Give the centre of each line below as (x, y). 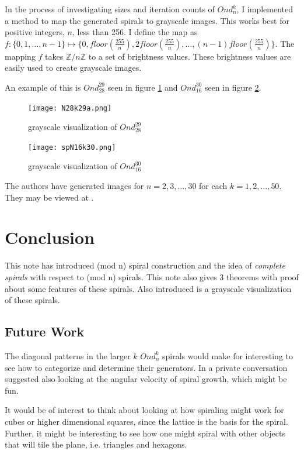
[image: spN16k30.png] (72, 147)
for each (213, 186)
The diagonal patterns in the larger (68, 355)
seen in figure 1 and (143, 87)
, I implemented (265, 9)
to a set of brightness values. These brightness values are (190, 56)
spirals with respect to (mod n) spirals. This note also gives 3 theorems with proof (152, 276)
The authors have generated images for (74, 186)
